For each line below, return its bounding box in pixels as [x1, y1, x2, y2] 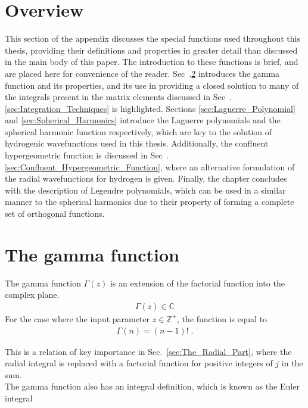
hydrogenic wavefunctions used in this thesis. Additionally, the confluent [5, 137, 269, 150]
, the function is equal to [177, 312, 267, 325]
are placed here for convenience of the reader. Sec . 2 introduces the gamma [5, 67, 280, 79]
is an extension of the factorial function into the [110, 276, 285, 289]
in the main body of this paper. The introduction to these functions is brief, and [5, 55, 298, 68]
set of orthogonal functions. [5, 207, 105, 220]
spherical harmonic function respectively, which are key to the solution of [5, 125, 272, 138]
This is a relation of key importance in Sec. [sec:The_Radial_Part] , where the [5, 345, 292, 357]
